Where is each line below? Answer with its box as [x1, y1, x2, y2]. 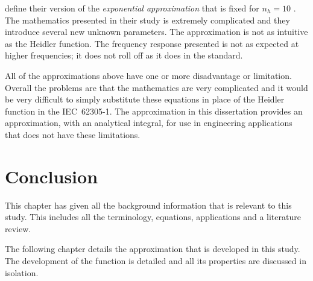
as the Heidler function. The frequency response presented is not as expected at [5, 37, 299, 49]
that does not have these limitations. [5, 128, 141, 140]
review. [5, 222, 31, 235]
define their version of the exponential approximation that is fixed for [5, 2, 259, 14]
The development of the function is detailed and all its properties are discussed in [5, 254, 306, 267]
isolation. [5, 266, 39, 279]
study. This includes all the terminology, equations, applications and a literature [5, 210, 301, 223]
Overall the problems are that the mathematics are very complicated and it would [5, 81, 308, 93]
